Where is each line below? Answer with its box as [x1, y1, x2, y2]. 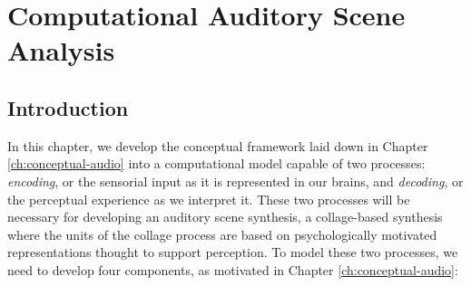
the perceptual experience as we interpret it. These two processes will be [7, 189, 410, 208]
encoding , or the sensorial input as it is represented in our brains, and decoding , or [7, 171, 464, 190]
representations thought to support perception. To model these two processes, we [7, 243, 458, 262]
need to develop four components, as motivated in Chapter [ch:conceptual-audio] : [7, 260, 458, 279]
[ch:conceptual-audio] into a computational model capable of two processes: [7, 154, 426, 173]
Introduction [7, 93, 129, 121]
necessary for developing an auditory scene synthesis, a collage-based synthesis [7, 207, 443, 226]
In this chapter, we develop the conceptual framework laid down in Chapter [7, 136, 428, 155]
